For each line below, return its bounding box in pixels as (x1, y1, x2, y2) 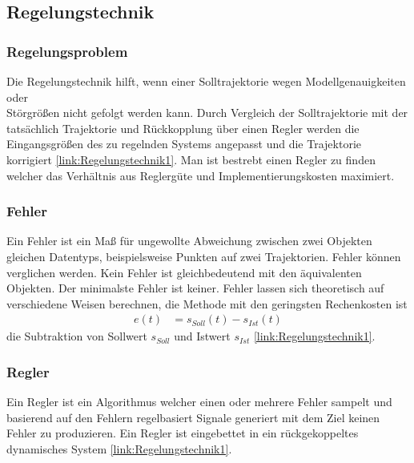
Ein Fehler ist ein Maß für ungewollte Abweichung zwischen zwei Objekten (6, 232, 372, 249)
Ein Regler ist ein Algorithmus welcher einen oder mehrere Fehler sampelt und (6, 393, 392, 410)
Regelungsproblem (6, 41, 128, 61)
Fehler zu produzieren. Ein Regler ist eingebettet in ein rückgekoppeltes (6, 425, 359, 441)
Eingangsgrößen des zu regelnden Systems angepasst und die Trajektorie (6, 135, 361, 152)
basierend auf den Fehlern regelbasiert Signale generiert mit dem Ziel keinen (6, 409, 380, 425)
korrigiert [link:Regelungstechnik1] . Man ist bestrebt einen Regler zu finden (6, 151, 376, 167)
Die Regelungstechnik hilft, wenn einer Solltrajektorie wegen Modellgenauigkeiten (6, 73, 406, 89)
